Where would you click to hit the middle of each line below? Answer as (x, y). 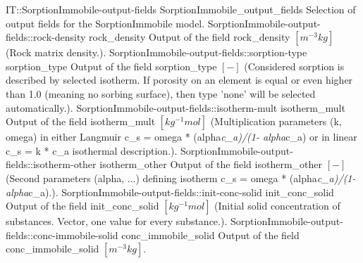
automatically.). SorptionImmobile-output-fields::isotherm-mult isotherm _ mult (176, 107)
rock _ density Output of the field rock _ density (190, 37)
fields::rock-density (46, 37)
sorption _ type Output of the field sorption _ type (111, 66)
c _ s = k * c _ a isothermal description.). (92, 150)
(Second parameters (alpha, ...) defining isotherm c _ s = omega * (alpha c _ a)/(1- (181, 178)
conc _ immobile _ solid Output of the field (210, 235)
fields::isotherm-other (51, 164)
